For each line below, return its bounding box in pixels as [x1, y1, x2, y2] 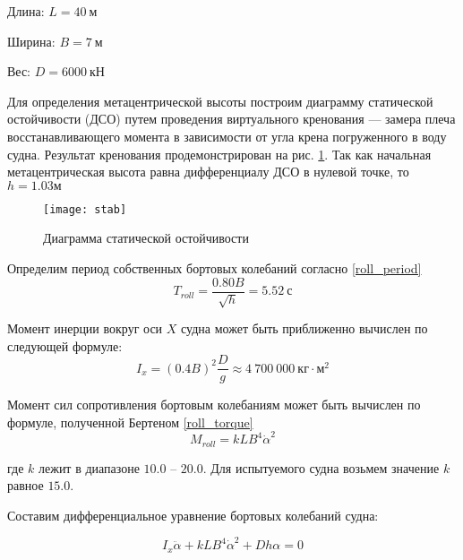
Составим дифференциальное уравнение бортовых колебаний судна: [7, 505, 379, 524]
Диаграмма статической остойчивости [43, 228, 249, 247]
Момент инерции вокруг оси [7, 319, 163, 338]
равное [7, 476, 44, 495]
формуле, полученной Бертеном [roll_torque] [7, 412, 253, 431]
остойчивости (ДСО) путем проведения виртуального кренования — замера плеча [7, 109, 456, 128]
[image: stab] [43, 202, 127, 216]
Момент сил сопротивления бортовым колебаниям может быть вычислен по [7, 395, 421, 414]
